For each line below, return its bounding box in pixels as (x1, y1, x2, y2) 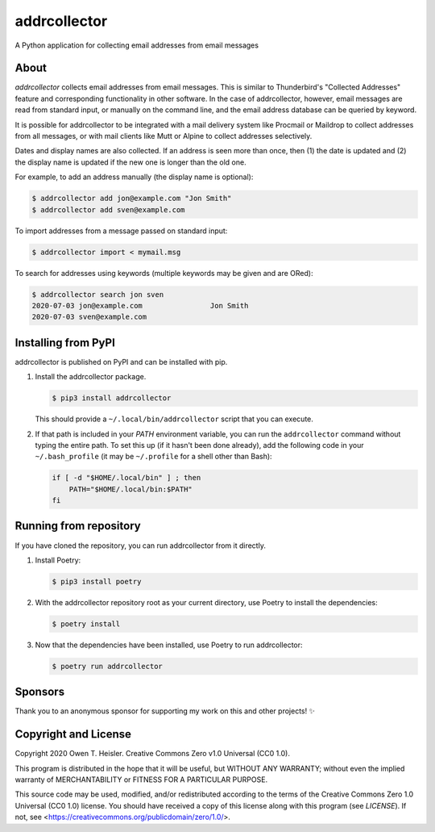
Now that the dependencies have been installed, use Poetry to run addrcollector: (35, 640, 303, 650)
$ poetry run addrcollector (52, 662, 163, 671)
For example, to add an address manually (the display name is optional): (14, 172, 254, 182)
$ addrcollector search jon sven (31, 290, 164, 299)
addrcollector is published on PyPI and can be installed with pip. (14, 357, 228, 366)
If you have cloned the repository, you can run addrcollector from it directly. (14, 541, 266, 550)
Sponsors (14, 685, 64, 699)
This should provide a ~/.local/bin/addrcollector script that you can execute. (35, 414, 314, 424)
